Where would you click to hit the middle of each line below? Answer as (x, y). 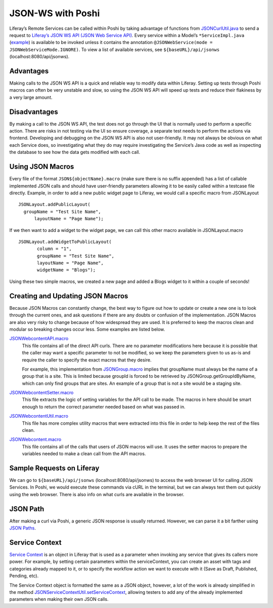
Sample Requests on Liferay (54, 468)
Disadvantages (34, 112)
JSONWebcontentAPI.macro (39, 339)
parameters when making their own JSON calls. (59, 599)
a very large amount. (31, 97)
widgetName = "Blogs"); (66, 270)
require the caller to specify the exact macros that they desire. (87, 360)
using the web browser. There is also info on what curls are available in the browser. (97, 494)
